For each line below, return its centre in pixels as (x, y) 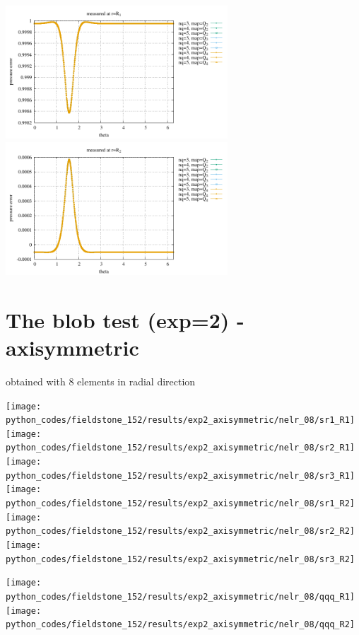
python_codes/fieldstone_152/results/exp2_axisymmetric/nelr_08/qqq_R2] (180, 625)
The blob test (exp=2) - (125, 319)
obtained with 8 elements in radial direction (101, 381)
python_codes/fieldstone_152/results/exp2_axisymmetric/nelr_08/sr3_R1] (180, 476)
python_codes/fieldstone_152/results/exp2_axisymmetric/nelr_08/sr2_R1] (180, 448)
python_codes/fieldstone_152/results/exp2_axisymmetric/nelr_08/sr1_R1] (180, 420)
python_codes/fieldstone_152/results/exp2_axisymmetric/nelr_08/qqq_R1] (180, 597)
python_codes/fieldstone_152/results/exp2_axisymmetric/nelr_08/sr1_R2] (180, 504)
